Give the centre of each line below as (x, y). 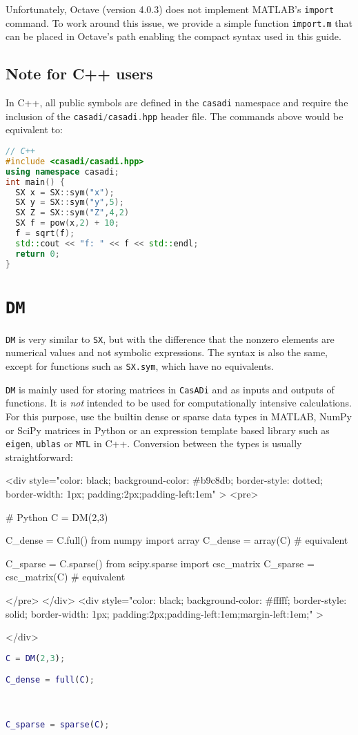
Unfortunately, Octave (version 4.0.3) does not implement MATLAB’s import (170, 9)
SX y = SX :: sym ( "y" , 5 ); (70, 203)
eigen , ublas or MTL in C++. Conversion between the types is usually (154, 443)
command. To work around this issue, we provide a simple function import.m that (179, 22)
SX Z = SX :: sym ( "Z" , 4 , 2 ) (72, 213)
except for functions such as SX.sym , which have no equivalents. (140, 366)
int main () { (35, 182)
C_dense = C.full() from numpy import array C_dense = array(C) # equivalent (177, 540)
